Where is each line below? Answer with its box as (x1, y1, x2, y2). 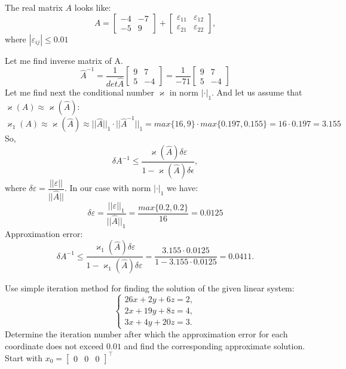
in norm (169, 85, 199, 98)
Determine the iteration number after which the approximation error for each (5, 328, 288, 340)
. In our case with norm (64, 182, 151, 194)
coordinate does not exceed (5, 339, 104, 352)
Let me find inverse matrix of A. (5, 54, 123, 66)
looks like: (74, 1, 111, 13)
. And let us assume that (212, 85, 302, 98)
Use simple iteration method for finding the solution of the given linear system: (5, 282, 295, 294)
